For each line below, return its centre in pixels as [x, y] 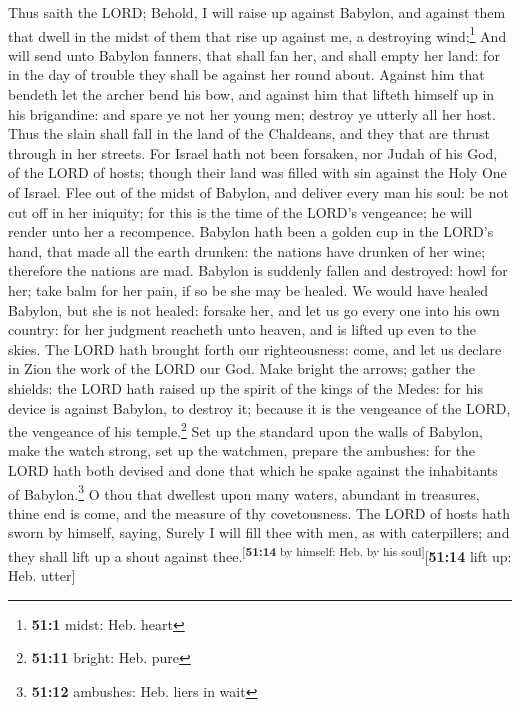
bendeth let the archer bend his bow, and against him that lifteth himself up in [251, 94]
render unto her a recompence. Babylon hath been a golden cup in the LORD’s [251, 231]
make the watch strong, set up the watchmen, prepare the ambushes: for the [242, 450]
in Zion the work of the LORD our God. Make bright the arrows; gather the [241, 368]
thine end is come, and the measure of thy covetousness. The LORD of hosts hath [259, 512]
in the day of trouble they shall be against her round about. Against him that [246, 74]
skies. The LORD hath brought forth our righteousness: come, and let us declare [255, 348]
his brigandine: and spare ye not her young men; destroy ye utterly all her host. [252, 113]
